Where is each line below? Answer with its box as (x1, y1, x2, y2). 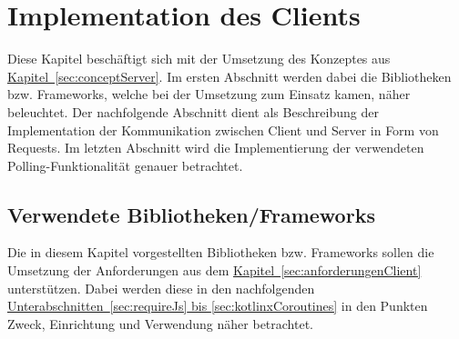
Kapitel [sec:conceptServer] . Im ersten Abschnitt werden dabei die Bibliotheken (7, 66, 452, 85)
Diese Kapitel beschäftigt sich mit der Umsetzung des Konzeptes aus (7, 49, 391, 68)
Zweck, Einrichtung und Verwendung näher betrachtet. (7, 314, 313, 333)
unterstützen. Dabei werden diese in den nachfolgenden (7, 278, 315, 297)
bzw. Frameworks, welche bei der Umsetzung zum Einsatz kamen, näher (7, 85, 411, 104)
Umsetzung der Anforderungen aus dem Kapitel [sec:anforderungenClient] (7, 261, 422, 280)
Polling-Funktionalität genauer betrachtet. (7, 155, 243, 174)
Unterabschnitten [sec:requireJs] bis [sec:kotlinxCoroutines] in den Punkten (7, 296, 428, 315)
